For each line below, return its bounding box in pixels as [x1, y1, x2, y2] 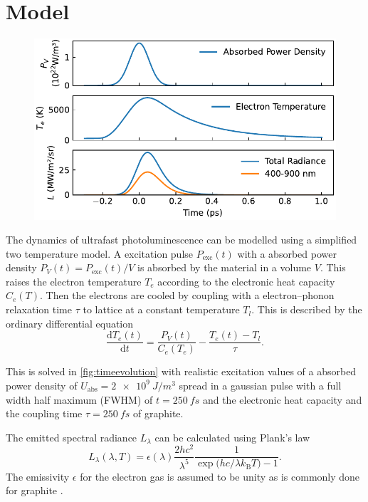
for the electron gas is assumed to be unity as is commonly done [80, 469, 360, 483]
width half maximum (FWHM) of [6, 392, 153, 407]
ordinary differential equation [6, 315, 134, 330]
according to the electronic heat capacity [157, 273, 335, 288]
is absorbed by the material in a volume [137, 260, 312, 275]
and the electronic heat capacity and [202, 392, 362, 407]
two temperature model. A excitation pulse [6, 246, 194, 261]
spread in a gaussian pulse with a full [179, 377, 342, 392]
